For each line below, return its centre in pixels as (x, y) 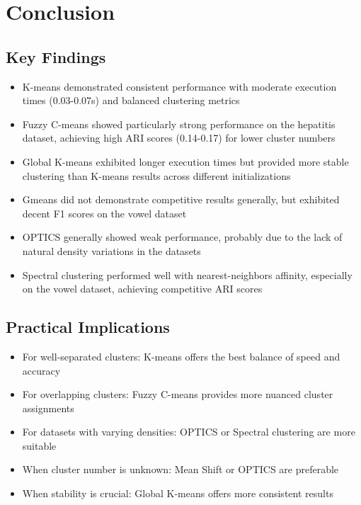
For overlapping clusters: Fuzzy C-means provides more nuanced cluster (178, 394)
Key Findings (56, 56)
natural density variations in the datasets (111, 250)
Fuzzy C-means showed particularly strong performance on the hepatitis (179, 124)
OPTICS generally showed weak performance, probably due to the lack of (182, 237)
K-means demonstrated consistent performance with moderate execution (179, 86)
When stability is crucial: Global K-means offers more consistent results (178, 493)
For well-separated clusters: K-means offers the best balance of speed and (181, 356)
